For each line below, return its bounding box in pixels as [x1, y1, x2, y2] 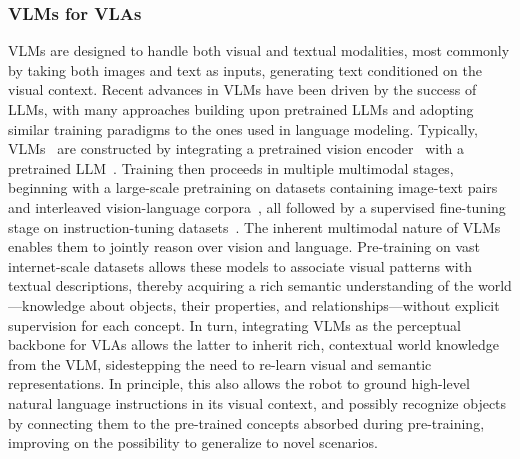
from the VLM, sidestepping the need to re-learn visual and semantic [8, 353, 432, 374]
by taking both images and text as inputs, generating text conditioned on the [8, 59, 482, 80]
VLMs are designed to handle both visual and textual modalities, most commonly [8, 40, 510, 61]
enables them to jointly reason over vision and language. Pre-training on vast [8, 236, 481, 257]
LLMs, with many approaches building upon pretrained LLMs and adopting [8, 99, 474, 119]
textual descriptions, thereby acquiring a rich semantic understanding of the [8, 275, 474, 296]
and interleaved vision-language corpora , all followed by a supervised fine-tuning [8, 196, 506, 217]
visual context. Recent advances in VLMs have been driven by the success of [8, 79, 477, 100]
